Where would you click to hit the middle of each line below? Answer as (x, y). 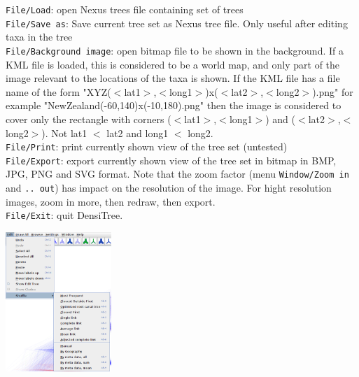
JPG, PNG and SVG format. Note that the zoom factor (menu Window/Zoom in (177, 174)
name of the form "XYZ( (58, 91)
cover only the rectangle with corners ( (89, 119)
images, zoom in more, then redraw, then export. (111, 201)
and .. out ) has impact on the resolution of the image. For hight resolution (169, 188)
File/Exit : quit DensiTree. (64, 215)
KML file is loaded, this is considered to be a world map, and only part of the (173, 64)
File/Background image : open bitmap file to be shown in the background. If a (175, 50)
